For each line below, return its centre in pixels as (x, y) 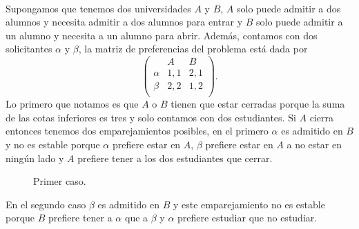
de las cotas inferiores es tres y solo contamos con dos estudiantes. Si (151, 117)
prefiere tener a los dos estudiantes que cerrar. (175, 158)
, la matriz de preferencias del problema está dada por (193, 49)
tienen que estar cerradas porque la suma (258, 104)
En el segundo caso (46, 204)
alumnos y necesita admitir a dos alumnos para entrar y (124, 22)
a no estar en (314, 144)
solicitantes (29, 49)
